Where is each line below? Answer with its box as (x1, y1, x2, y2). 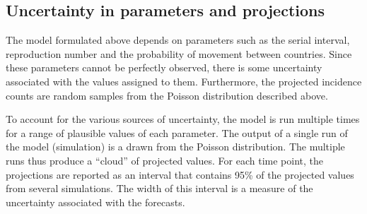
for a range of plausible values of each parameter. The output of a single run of (6, 125, 348, 140)
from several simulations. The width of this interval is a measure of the (6, 181, 313, 196)
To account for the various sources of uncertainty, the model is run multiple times (6, 112, 360, 126)
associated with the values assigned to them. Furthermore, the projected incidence (6, 73, 362, 88)
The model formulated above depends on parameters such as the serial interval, (6, 32, 350, 47)
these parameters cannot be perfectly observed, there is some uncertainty (6, 60, 322, 75)
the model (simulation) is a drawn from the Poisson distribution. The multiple (6, 139, 345, 154)
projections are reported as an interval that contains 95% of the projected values (6, 167, 354, 182)
